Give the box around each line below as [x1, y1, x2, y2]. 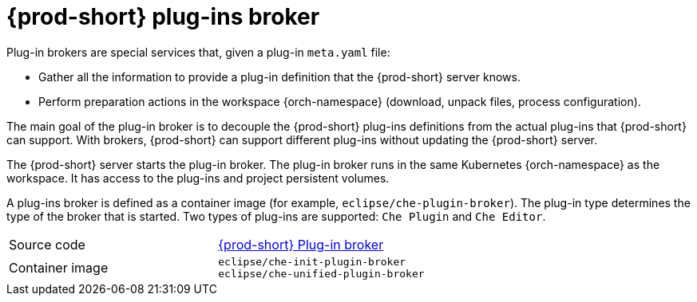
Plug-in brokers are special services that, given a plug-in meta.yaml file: [6, 45, 390, 59]
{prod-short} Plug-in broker [218, 236, 384, 253]
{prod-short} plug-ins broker [6, 3, 320, 30]
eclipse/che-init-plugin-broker [218, 255, 406, 268]
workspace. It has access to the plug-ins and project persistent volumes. [6, 171, 390, 185]
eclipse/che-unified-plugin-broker [218, 267, 425, 280]
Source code [9, 236, 85, 253]
